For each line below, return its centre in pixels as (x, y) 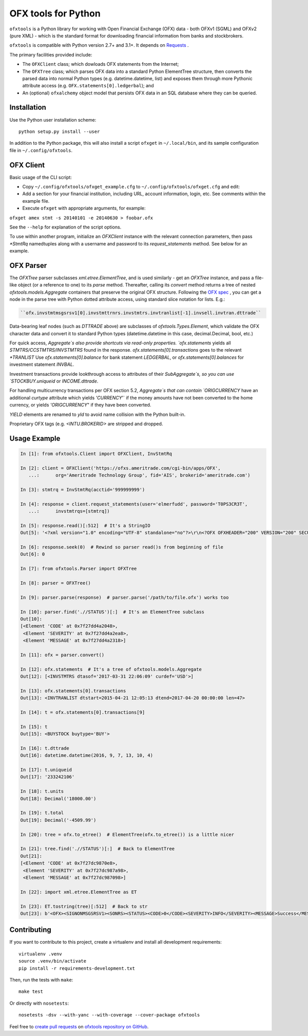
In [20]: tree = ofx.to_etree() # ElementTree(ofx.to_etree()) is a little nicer (127, 834)
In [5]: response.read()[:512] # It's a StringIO (85, 525)
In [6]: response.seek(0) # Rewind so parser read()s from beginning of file (122, 547)
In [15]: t (34, 727)
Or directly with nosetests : (39, 1003)
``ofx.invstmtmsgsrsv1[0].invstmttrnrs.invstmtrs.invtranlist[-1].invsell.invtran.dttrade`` (141, 313)
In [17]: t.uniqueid (46, 770)
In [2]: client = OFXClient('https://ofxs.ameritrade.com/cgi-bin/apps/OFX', (120, 468)
